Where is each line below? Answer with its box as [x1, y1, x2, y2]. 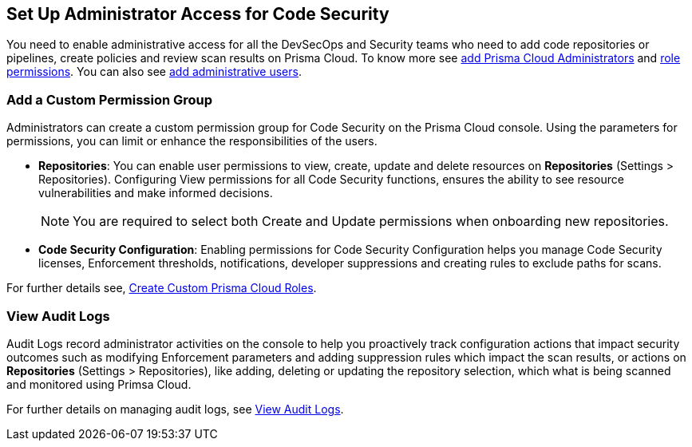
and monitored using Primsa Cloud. [6, 377, 192, 391]
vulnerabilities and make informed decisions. [38, 186, 273, 200]
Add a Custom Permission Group [6, 91, 213, 108]
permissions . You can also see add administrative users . [6, 65, 302, 79]
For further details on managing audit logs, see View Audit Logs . [6, 402, 344, 416]
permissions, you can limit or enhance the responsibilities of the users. [6, 134, 378, 148]
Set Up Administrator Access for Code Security [6, 4, 389, 24]
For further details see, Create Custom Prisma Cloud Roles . [6, 281, 317, 295]
